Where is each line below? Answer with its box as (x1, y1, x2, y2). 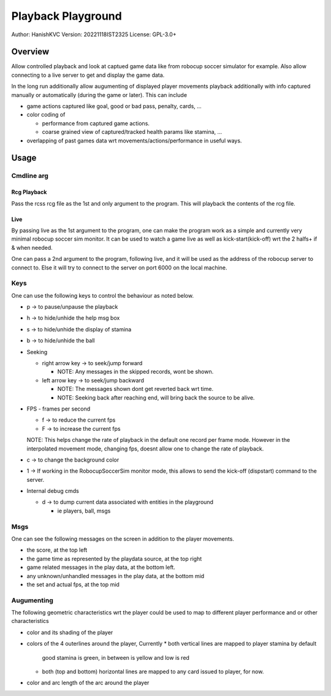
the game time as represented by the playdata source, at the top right (26, 555, 202, 562)
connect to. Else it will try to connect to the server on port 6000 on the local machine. (11, 264, 227, 271)
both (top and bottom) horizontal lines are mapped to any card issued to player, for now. (42, 668, 264, 675)
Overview (11, 47, 50, 57)
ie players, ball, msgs (57, 507, 111, 514)
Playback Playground (11, 9, 122, 23)
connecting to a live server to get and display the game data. (11, 71, 165, 79)
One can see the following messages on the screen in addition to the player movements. (11, 535, 234, 543)
